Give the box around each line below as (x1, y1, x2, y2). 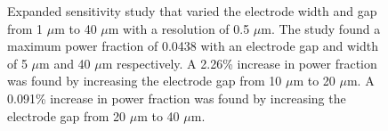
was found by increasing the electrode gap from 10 (7, 71, 282, 90)
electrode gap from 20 (7, 106, 126, 125)
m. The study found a (261, 19, 381, 37)
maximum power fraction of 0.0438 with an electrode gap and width (7, 37, 379, 55)
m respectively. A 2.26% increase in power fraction (101, 53, 377, 72)
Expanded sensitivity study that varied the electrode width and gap (7, 2, 377, 20)
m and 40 (39, 53, 91, 72)
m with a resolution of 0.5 (108, 19, 250, 37)
